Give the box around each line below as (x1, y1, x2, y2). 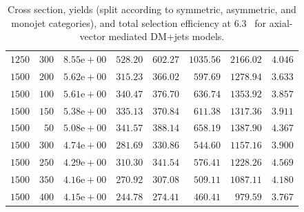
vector (79, 29, 105, 44)
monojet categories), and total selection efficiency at (11, 15, 231, 30)
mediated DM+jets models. (108, 29, 225, 44)
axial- (269, 15, 293, 30)
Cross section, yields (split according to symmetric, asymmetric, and (8, 2, 296, 16)
